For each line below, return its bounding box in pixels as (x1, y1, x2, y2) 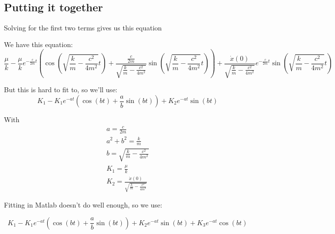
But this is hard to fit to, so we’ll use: (4, 84, 117, 95)
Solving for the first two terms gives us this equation (4, 23, 162, 33)
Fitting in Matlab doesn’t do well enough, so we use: (4, 200, 163, 210)
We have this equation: (4, 39, 73, 49)
